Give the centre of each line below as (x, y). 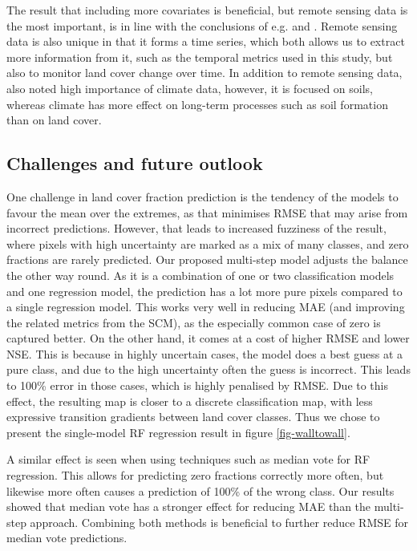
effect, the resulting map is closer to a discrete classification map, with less (190, 401)
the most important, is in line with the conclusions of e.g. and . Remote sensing (202, 25)
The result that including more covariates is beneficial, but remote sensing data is (207, 10)
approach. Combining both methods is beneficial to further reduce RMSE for (219, 522)
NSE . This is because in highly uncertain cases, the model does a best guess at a (204, 353)
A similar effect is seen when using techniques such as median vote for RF (188, 459)
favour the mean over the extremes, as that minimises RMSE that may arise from (207, 212)
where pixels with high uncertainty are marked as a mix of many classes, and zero (208, 243)
